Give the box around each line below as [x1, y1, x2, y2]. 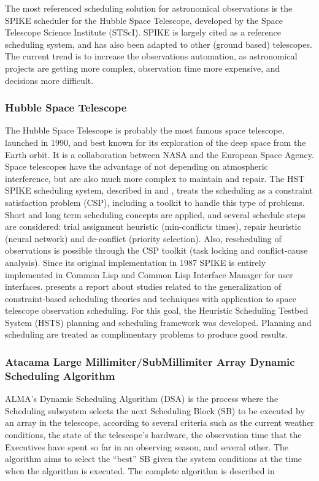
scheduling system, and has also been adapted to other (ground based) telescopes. [5, 37, 312, 50]
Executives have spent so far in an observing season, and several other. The [5, 440, 289, 453]
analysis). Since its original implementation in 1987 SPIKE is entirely [5, 256, 266, 268]
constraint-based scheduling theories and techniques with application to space [5, 292, 296, 305]
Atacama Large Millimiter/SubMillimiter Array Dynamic [5, 354, 295, 369]
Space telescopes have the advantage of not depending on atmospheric [5, 160, 268, 173]
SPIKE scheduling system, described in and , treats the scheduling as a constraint [5, 184, 313, 197]
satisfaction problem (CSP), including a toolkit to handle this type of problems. [5, 195, 305, 208]
